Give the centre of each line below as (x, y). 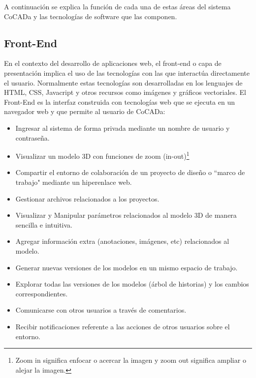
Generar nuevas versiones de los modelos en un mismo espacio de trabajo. (127, 267)
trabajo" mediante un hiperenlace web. (74, 182)
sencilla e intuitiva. (44, 224)
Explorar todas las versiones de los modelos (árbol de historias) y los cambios (132, 284)
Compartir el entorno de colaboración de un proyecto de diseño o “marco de (130, 172)
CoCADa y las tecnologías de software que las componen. (91, 16)
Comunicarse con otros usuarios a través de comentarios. (101, 310)
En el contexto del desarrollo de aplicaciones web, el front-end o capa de (113, 63)
